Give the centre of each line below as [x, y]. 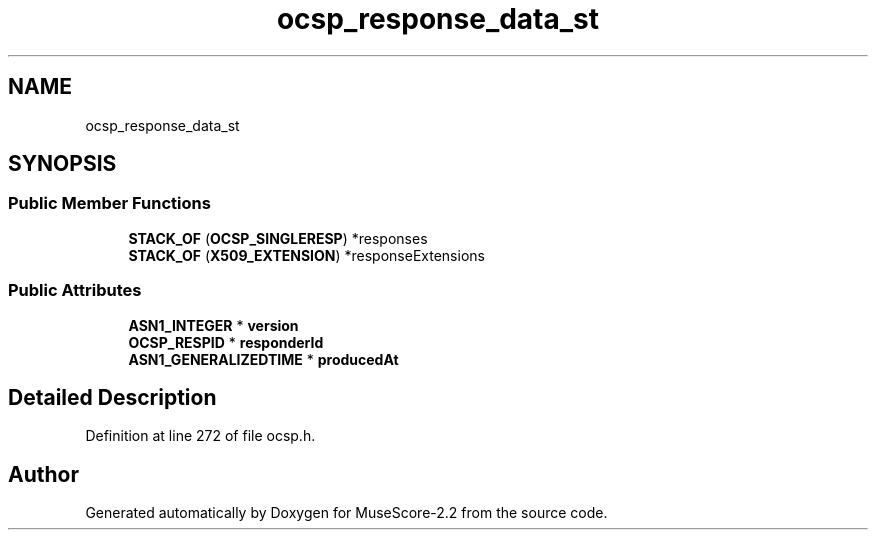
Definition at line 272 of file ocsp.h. [200, 436]
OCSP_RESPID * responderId [226, 342]
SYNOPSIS [62, 164]
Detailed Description [112, 397]
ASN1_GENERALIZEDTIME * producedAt [263, 359]
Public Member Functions [109, 203]
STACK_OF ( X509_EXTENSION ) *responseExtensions [306, 255]
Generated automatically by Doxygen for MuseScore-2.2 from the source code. [346, 513]
